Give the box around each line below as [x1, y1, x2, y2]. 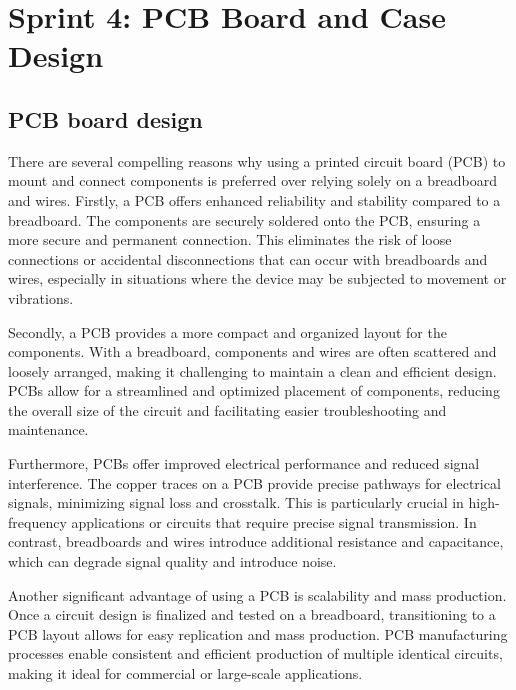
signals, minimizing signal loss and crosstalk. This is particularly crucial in [8, 492, 464, 513]
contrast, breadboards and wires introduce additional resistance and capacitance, [8, 531, 504, 552]
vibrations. [8, 287, 74, 308]
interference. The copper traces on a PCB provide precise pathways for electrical [8, 472, 501, 493]
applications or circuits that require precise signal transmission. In [71, 511, 477, 532]
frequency [8, 511, 67, 532]
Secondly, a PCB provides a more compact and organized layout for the [8, 321, 447, 342]
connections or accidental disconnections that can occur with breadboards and [8, 248, 488, 269]
